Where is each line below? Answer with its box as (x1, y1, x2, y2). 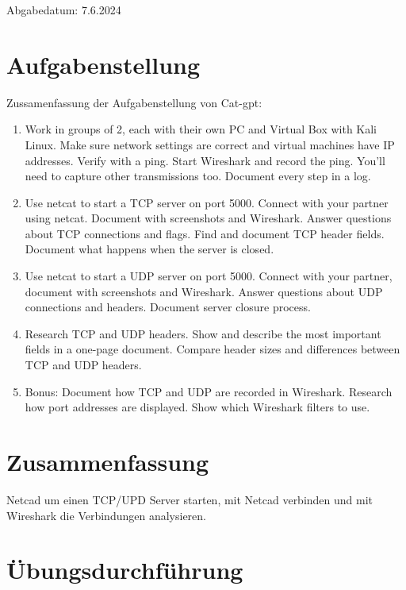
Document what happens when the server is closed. (25, 241, 274, 257)
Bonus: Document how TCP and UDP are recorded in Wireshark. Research (25, 383, 393, 399)
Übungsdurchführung (6, 553, 243, 586)
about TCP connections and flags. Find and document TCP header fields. (25, 225, 385, 241)
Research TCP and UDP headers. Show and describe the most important (25, 325, 381, 341)
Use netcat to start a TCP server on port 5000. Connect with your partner (25, 194, 389, 210)
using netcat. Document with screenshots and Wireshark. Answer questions (25, 210, 392, 226)
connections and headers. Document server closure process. (25, 299, 311, 315)
